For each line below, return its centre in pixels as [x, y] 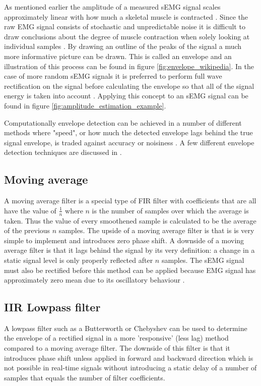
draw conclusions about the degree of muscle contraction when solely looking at [127, 36]
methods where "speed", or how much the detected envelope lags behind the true [128, 132]
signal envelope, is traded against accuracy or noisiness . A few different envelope [129, 142]
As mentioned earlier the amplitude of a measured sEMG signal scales [112, 7]
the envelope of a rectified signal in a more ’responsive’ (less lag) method [116, 338]
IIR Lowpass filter [52, 307]
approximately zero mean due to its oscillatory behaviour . [94, 280]
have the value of [30, 210]
